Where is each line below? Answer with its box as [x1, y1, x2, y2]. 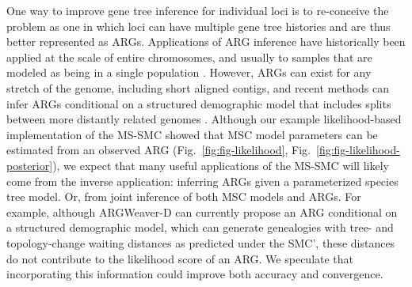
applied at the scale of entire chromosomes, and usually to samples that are [6, 48, 372, 65]
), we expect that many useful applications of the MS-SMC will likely [52, 157, 389, 173]
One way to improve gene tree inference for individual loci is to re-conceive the [6, 2, 389, 18]
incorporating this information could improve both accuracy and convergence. [6, 266, 383, 282]
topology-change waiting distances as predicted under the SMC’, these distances [6, 234, 395, 251]
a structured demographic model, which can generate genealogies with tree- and [6, 219, 394, 236]
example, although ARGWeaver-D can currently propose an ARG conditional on [6, 203, 398, 220]
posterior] [6, 157, 53, 173]
